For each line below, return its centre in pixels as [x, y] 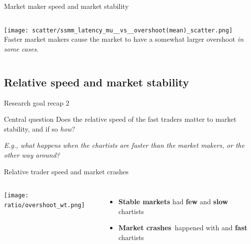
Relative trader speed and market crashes [66, 171]
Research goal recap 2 [37, 102]
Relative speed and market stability [97, 82]
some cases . [21, 48]
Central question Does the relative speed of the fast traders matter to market [120, 119]
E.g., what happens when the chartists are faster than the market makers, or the [124, 145]
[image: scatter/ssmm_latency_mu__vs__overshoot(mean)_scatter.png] [118, 30]
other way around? [32, 155]
